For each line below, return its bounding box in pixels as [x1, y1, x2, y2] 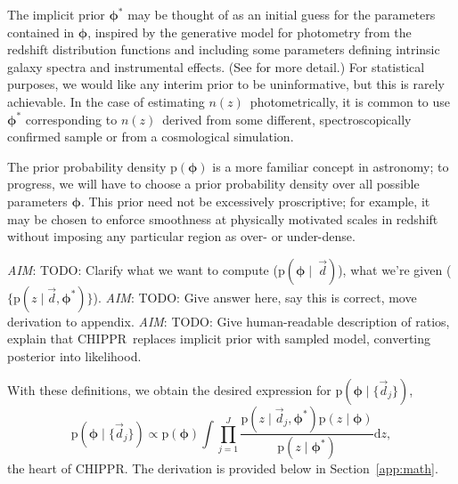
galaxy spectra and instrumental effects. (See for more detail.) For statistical [7, 57, 425, 76]
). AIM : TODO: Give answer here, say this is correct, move [93, 287, 417, 306]
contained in [7, 22, 75, 41]
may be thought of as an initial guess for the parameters [127, 5, 436, 23]
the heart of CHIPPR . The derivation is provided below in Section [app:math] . [7, 459, 438, 478]
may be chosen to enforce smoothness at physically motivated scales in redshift [7, 209, 438, 228]
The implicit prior [7, 5, 105, 23]
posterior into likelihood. [7, 346, 142, 365]
